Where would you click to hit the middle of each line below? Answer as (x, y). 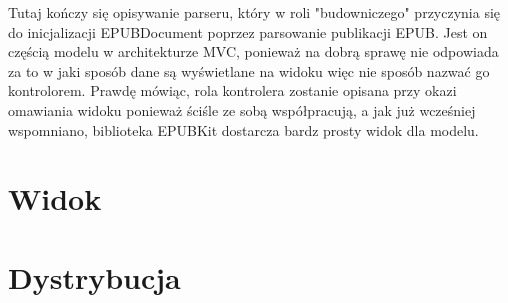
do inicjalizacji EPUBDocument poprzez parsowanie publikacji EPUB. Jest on (248, 31)
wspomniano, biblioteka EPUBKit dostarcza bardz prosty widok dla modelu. (243, 129)
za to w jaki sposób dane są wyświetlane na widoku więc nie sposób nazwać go (249, 70)
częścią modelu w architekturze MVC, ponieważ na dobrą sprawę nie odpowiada (253, 51)
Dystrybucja (94, 276)
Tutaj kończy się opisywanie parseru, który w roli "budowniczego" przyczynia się (254, 12)
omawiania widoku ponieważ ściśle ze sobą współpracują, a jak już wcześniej (242, 109)
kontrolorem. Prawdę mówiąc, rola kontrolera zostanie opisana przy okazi (232, 90)
